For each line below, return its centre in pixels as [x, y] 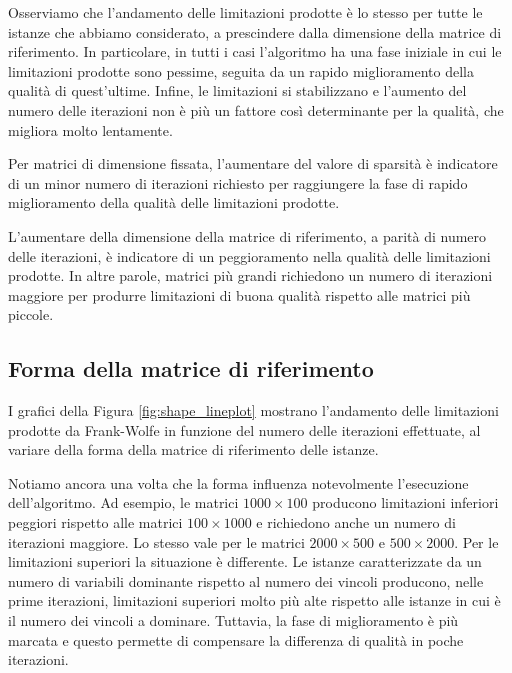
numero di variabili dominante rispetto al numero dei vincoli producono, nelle [246, 580]
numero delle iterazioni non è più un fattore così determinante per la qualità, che [256, 109]
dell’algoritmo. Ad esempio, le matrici [123, 502]
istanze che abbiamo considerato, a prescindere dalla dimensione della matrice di [255, 31]
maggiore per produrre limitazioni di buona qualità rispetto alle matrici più [239, 294]
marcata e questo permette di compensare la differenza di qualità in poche [236, 639]
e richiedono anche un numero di [356, 522]
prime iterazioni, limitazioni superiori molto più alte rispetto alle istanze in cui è [254, 600]
